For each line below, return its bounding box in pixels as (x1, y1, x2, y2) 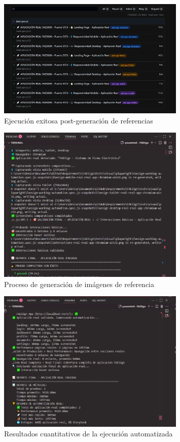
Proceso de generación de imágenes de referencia (4, 278, 155, 289)
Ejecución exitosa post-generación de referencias (4, 115, 153, 125)
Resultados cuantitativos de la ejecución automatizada (4, 428, 173, 439)
